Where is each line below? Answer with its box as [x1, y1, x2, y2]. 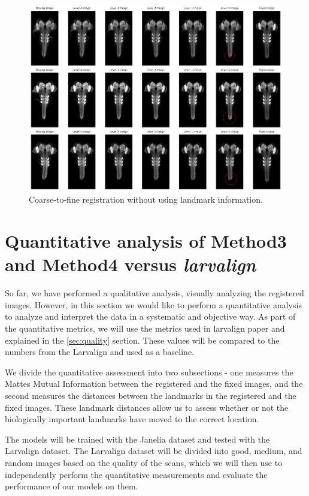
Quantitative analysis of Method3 [5, 229, 287, 253]
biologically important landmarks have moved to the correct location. [5, 413, 259, 425]
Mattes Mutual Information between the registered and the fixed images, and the [5, 377, 303, 390]
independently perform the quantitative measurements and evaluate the [5, 468, 268, 480]
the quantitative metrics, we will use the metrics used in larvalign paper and [5, 321, 285, 334]
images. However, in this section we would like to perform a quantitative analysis [5, 298, 302, 311]
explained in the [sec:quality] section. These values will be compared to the [5, 333, 280, 346]
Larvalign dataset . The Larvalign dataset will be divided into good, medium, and [5, 444, 302, 457]
